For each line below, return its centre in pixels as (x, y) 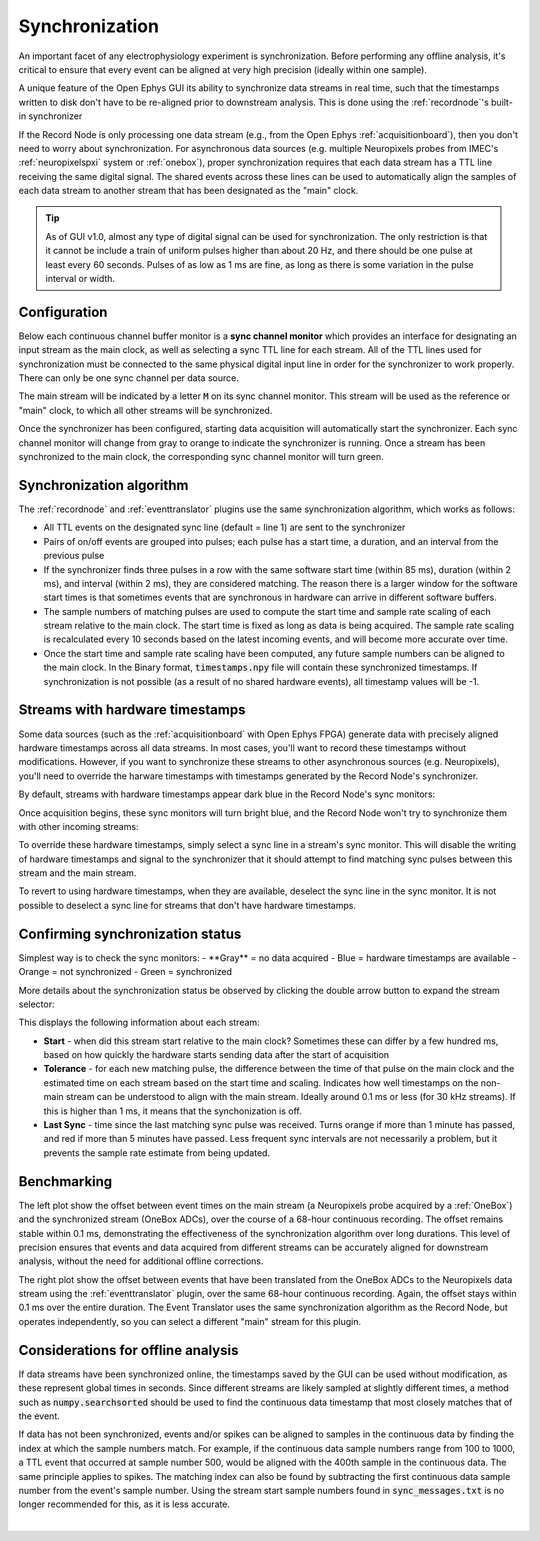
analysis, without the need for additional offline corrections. (141, 1261)
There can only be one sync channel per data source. (128, 378)
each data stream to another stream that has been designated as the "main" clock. (188, 191)
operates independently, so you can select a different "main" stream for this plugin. (190, 1321)
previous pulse (74, 556)
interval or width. (80, 279)
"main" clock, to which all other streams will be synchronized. (145, 410)
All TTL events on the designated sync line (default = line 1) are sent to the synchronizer (224, 527)
